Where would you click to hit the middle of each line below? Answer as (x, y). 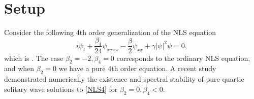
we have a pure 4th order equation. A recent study (137, 68)
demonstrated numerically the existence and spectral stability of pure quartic (124, 79)
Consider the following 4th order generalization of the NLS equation (110, 32)
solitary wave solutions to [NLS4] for (61, 89)
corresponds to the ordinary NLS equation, (183, 58)
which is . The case (34, 58)
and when (19, 68)
